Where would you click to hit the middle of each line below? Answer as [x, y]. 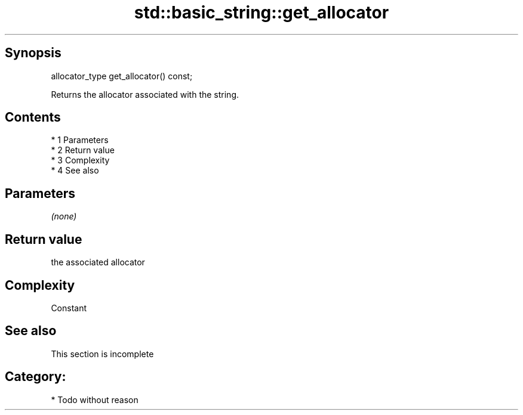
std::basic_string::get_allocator [261, 13]
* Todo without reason [95, 399]
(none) [64, 216]
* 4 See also [75, 171]
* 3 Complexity [80, 160]
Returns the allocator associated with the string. [145, 94]
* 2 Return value [83, 150]
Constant [69, 308]
